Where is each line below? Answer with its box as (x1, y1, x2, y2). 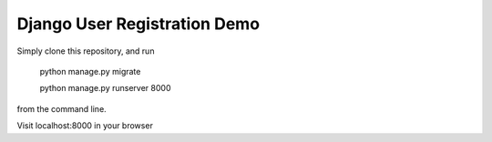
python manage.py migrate (39, 66, 141, 76)
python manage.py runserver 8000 (39, 83, 171, 94)
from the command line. (16, 103, 107, 114)
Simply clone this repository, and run (16, 46, 155, 56)
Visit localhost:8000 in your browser (16, 120, 154, 131)
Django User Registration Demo (16, 14, 260, 34)
